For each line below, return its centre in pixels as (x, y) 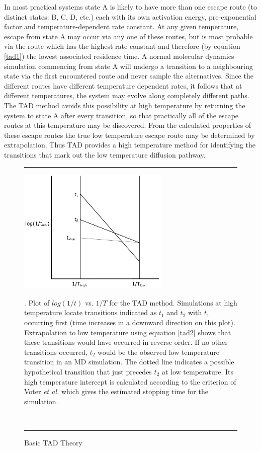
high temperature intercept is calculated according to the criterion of (130, 381)
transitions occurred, (56, 352)
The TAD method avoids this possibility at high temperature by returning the (125, 105)
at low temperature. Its (198, 372)
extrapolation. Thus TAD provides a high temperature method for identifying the (130, 145)
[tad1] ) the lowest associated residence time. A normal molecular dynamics (119, 56)
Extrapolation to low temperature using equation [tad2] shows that (128, 332)
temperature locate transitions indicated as (91, 312)
